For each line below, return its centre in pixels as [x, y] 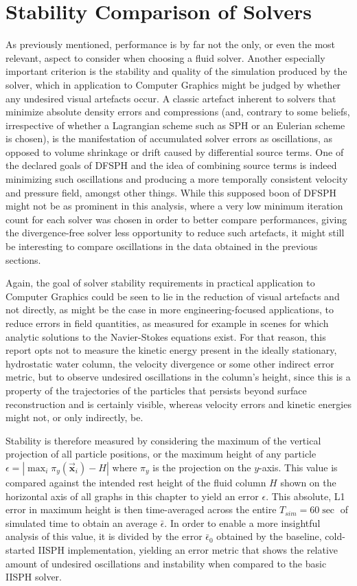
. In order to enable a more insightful [242, 522]
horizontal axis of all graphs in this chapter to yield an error [132, 496]
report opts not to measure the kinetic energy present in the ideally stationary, [171, 350]
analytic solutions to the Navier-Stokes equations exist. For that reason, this [166, 336]
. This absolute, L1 [306, 496]
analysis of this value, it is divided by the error [104, 536]
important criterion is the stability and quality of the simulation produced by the [176, 71]
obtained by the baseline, [269, 536]
